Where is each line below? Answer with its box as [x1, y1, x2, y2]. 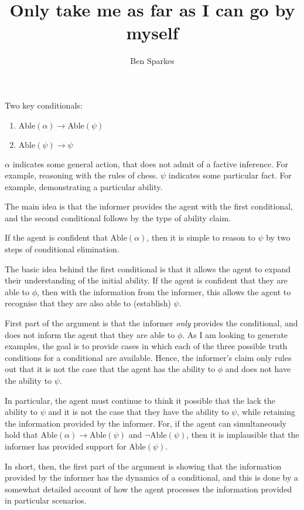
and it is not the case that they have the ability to [48, 406, 229, 418]
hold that [5, 428, 38, 441]
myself [126, 21, 179, 45]
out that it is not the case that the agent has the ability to [5, 363, 216, 375]
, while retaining [237, 406, 296, 418]
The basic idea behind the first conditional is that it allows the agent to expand [5, 262, 291, 275]
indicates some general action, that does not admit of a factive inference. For [12, 157, 288, 170]
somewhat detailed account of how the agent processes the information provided [5, 482, 292, 495]
